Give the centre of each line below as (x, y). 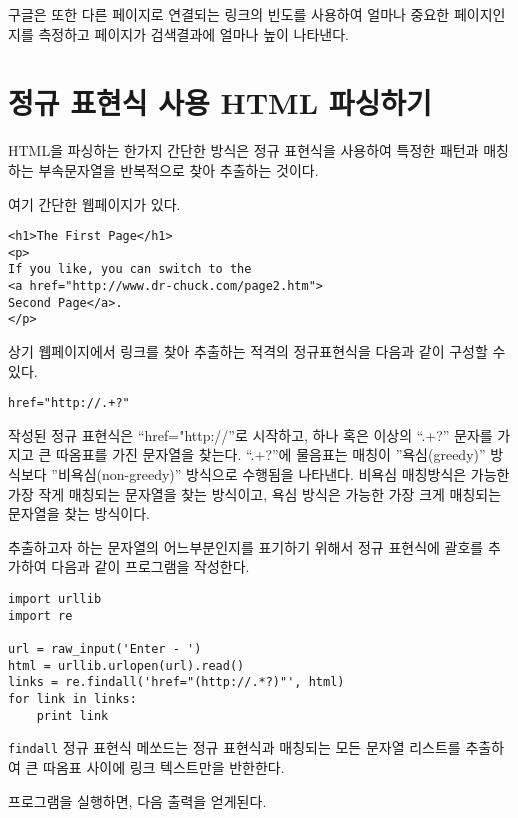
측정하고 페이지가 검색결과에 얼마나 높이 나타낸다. (193, 33)
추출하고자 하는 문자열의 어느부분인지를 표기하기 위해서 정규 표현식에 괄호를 (246, 546)
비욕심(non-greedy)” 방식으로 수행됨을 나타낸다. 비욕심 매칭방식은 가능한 (283, 474)
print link (72, 715)
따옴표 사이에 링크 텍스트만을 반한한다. (164, 766)
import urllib (55, 599)
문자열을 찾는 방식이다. (79, 513)
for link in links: (72, 698)
